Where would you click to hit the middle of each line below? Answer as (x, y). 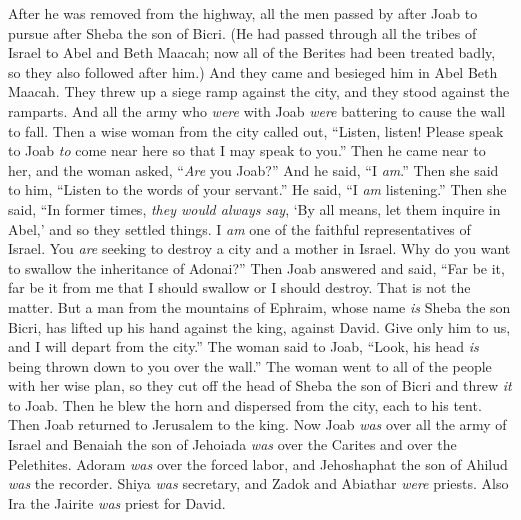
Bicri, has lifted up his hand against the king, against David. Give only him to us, (259, 326)
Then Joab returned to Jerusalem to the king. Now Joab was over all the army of (257, 424)
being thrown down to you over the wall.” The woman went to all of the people (250, 365)
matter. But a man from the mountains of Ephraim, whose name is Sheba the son (259, 306)
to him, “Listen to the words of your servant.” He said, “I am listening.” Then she (257, 189)
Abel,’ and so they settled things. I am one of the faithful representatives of (239, 228)
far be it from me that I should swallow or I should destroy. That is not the (239, 287)
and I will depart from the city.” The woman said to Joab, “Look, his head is (243, 346)
